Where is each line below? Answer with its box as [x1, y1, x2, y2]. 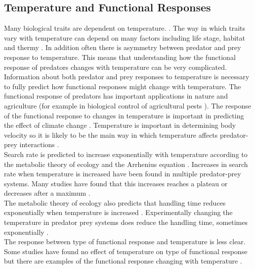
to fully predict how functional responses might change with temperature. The [4, 81, 241, 91]
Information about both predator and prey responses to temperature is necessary [4, 71, 250, 82]
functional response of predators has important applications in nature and [4, 91, 228, 101]
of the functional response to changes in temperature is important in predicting [4, 110, 244, 120]
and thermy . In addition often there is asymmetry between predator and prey [4, 42, 241, 53]
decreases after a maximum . [4, 188, 90, 198]
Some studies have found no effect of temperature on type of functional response [4, 246, 248, 256]
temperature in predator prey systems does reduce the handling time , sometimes [4, 217, 248, 227]
